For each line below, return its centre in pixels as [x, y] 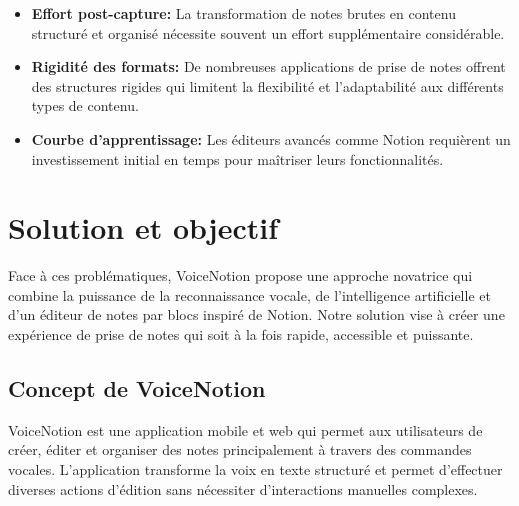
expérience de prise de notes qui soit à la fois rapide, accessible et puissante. [241, 334]
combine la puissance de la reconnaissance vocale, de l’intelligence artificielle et [249, 294]
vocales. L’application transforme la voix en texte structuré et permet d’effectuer [255, 469]
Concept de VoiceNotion [137, 388]
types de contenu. [85, 105]
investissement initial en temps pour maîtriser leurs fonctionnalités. [237, 158]
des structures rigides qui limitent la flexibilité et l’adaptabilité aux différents [267, 85]
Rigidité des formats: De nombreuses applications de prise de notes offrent [268, 66]
